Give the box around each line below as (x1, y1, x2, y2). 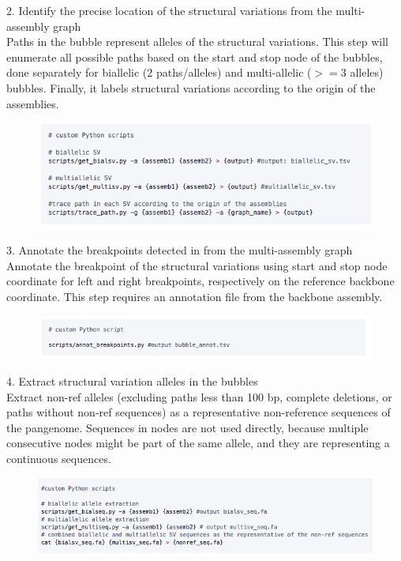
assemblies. (6, 95, 59, 111)
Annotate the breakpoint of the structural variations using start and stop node (6, 257, 388, 273)
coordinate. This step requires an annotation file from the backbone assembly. (6, 288, 383, 304)
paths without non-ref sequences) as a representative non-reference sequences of (6, 404, 391, 420)
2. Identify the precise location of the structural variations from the (6, 2, 332, 18)
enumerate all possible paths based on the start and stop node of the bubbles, (6, 48, 383, 65)
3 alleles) (340, 64, 384, 81)
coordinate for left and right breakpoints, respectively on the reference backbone (6, 273, 395, 289)
